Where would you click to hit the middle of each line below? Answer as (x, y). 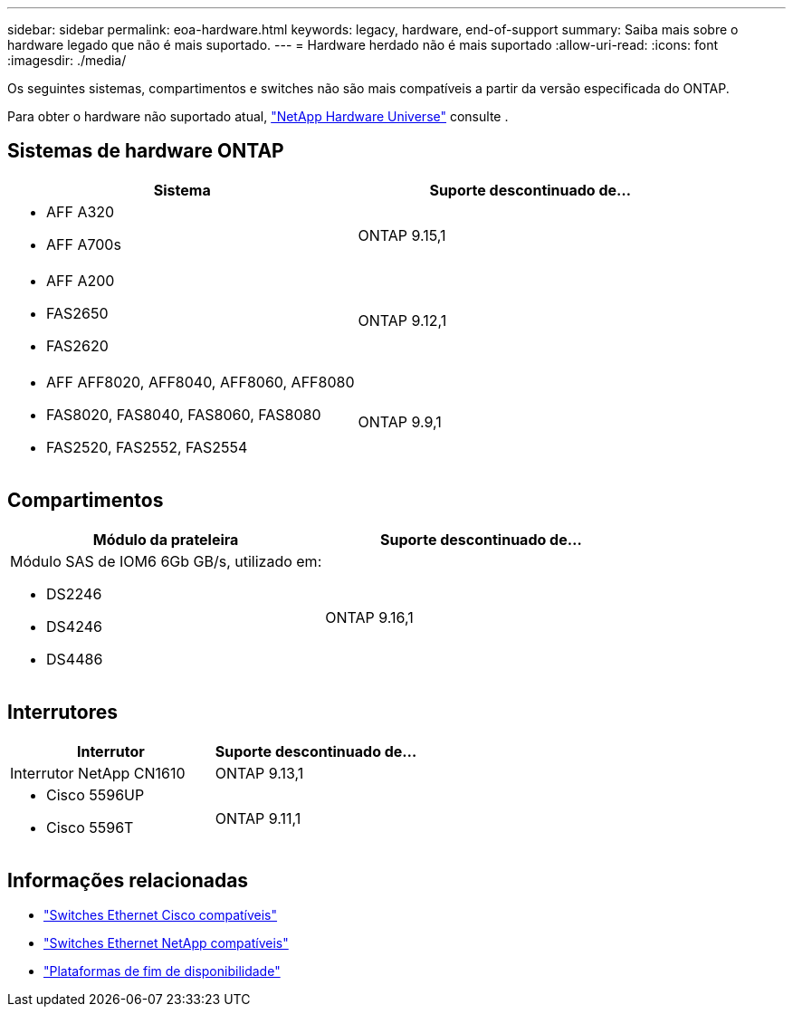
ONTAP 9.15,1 (402, 235)
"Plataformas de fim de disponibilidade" (162, 971)
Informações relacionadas (128, 880)
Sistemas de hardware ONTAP (146, 151)
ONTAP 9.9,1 (400, 421)
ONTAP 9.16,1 (369, 617)
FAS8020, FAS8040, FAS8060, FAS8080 (184, 414)
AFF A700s (84, 244)
